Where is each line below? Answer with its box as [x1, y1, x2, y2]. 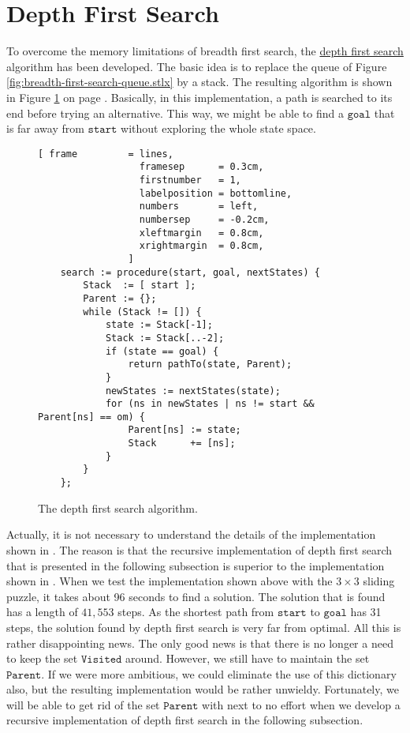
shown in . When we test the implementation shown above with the [6, 573, 333, 589]
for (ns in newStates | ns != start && [105, 398, 315, 410]
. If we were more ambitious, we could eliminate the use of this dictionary [41, 665, 397, 682]
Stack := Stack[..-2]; [105, 332, 225, 344]
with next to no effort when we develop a [202, 696, 401, 712]
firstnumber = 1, [139, 175, 241, 186]
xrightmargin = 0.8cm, [139, 240, 264, 252]
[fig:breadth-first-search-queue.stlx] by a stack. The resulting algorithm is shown [6, 73, 393, 90]
